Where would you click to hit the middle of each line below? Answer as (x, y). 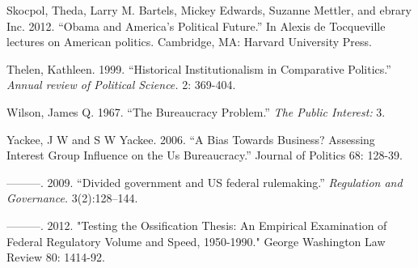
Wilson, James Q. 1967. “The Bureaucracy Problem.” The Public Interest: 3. (196, 111)
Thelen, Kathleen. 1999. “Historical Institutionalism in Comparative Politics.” (199, 68)
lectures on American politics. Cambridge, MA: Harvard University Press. (189, 42)
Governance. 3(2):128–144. (72, 198)
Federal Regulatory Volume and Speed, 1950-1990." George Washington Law (196, 241)
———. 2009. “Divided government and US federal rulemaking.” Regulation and (205, 182)
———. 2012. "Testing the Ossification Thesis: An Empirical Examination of (197, 225)
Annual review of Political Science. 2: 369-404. (121, 85)
